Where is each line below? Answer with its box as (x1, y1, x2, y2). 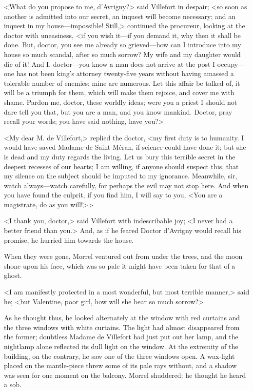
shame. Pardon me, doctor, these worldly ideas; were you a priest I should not (4, 97, 237, 107)
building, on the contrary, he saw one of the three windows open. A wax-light (4, 351, 235, 361)
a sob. (4, 379, 21, 390)
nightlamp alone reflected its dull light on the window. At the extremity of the (4, 341, 238, 351)
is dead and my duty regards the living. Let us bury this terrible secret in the (4, 151, 235, 161)
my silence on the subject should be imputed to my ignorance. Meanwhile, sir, (4, 171, 237, 181)
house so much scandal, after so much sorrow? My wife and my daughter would (4, 49, 241, 59)
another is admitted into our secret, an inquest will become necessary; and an (4, 11, 235, 21)
